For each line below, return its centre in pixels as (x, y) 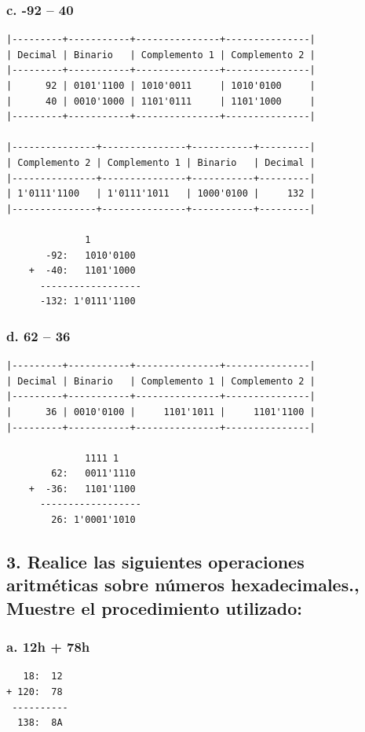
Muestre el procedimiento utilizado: (154, 607)
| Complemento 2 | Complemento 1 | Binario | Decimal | (161, 162)
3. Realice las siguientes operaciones (155, 562)
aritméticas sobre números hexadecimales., (183, 585)
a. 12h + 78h (48, 647)
